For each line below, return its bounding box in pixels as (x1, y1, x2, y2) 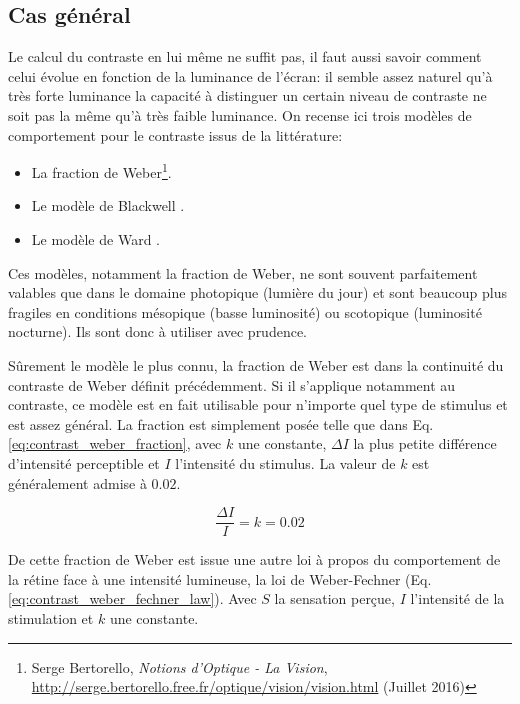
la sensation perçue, (274, 588, 395, 609)
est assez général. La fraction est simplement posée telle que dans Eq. (8, 413, 434, 434)
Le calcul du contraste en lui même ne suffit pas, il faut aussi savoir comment (8, 46, 482, 67)
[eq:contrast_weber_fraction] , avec (8, 433, 222, 454)
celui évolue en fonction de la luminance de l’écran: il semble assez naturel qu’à (8, 65, 493, 86)
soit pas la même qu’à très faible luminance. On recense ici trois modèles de (8, 104, 472, 125)
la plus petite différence (353, 433, 497, 454)
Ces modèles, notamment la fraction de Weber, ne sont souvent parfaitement (8, 262, 478, 283)
